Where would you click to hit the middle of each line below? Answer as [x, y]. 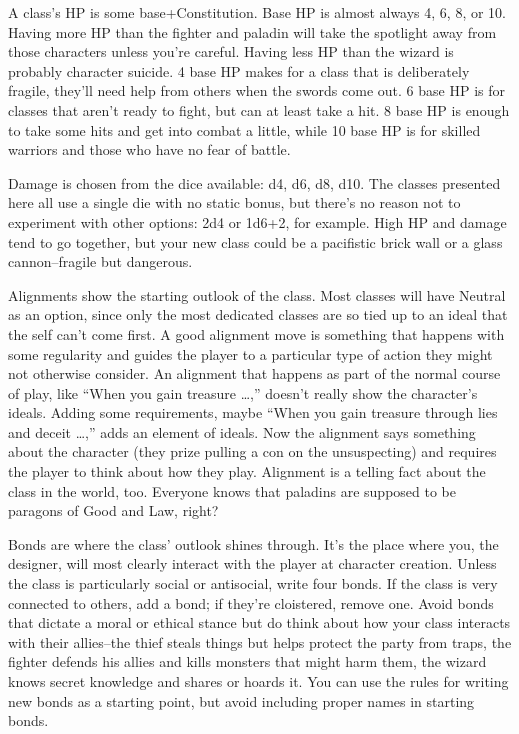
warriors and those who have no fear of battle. [149, 149]
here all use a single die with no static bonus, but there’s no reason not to [234, 202]
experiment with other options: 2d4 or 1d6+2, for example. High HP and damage [257, 221]
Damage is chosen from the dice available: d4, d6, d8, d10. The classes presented [254, 182]
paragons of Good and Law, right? [113, 510]
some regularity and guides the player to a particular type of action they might [250, 353]
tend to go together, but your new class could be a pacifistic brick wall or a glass [255, 241]
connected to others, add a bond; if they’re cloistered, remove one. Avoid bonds [251, 602]
